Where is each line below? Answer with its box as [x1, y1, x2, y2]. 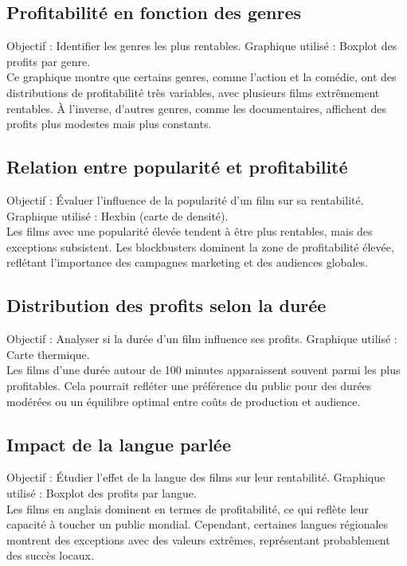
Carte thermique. [6, 345, 90, 362]
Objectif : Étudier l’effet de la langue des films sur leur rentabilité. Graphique [6, 469, 385, 486]
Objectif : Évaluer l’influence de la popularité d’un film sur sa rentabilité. [6, 191, 364, 208]
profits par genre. [6, 53, 91, 69]
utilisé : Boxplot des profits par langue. [6, 484, 197, 501]
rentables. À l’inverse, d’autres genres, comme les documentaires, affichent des [6, 100, 387, 116]
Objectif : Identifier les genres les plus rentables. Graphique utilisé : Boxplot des [6, 37, 397, 54]
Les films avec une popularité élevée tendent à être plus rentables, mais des [6, 223, 373, 240]
